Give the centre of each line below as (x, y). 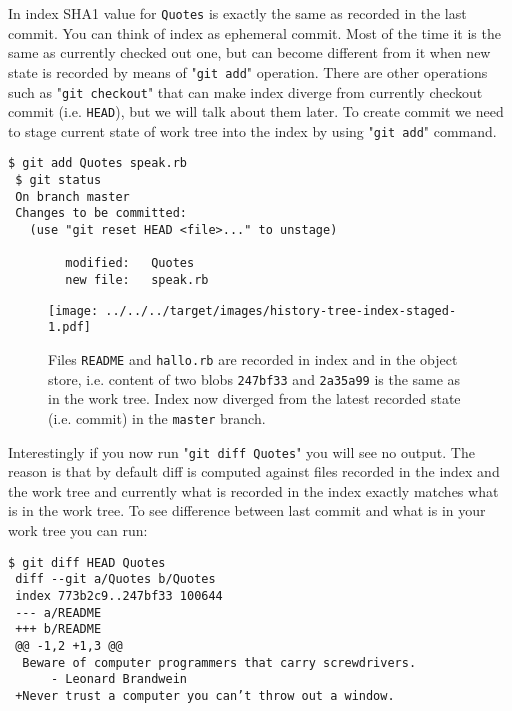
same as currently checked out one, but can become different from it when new (249, 52)
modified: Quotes (130, 263)
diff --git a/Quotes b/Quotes (115, 579)
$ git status (58, 180)
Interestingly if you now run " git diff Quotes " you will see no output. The (241, 451)
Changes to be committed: (101, 213)
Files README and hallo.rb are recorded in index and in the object (253, 359)
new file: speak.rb (137, 280)
